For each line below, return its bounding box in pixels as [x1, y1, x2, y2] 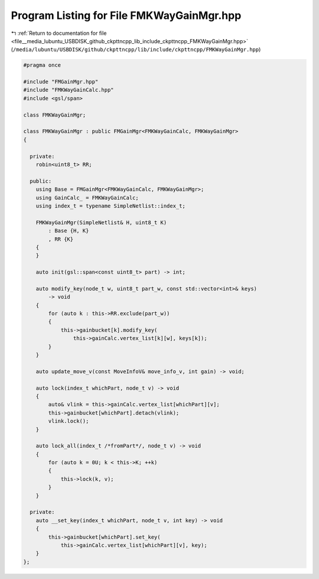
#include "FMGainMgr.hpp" [23, 79, 99, 85]
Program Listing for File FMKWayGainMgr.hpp [11, 9, 242, 22]
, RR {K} [48, 235, 74, 242]
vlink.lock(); [48, 418, 89, 425]
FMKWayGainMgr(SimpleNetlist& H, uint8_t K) [35, 219, 167, 226]
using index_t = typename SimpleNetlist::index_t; [35, 202, 185, 209]
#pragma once [23, 62, 61, 69]
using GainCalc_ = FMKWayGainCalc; [35, 194, 139, 201]
